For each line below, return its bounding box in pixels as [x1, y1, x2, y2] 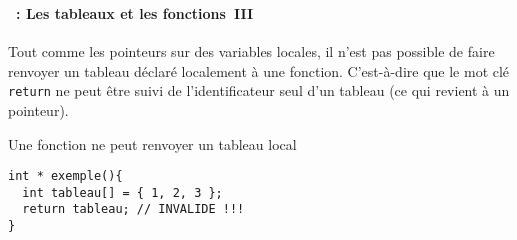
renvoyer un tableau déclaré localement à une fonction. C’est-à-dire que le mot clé [8, 60, 510, 81]
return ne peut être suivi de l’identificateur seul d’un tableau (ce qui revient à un [8, 80, 510, 101]
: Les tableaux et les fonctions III [16, 2, 254, 23]
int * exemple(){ [8, 169, 123, 184]
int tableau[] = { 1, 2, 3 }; [22, 185, 223, 200]
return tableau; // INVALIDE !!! [22, 202, 245, 217]
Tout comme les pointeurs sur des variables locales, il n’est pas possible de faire [8, 41, 495, 62]
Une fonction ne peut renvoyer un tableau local [8, 133, 297, 154]
